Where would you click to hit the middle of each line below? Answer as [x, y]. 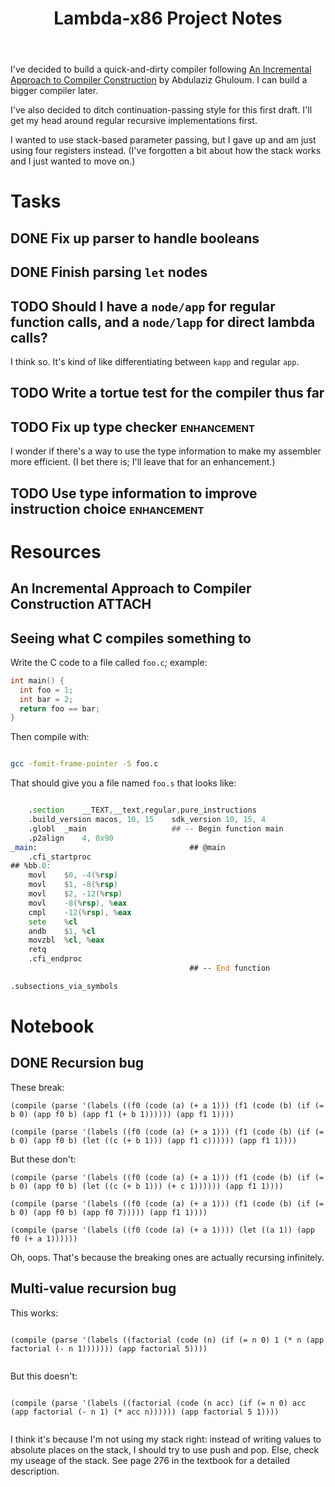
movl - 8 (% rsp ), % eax [78, 903]
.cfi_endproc [55, 959]
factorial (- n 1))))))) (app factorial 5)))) [109, 1348]
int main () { [37, 680]
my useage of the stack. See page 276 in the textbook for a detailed [150, 1460]
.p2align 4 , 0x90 [71, 838]
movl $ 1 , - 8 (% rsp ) [73, 885]
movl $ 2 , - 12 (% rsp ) [75, 894]
